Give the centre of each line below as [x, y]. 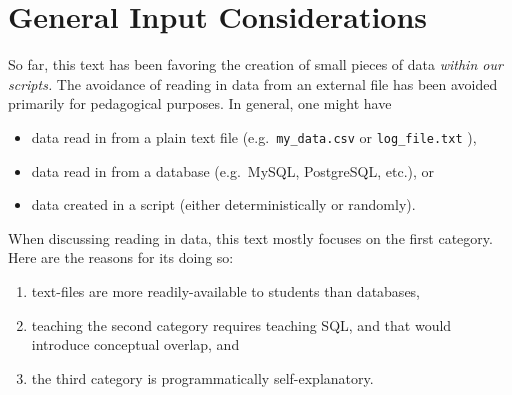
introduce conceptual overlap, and [135, 344]
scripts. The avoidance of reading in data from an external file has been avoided [253, 83]
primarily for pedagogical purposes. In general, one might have [200, 103]
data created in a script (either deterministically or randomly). [223, 204]
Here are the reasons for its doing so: [121, 257]
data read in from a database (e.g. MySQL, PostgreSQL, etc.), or [233, 170]
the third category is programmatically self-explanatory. [202, 377]
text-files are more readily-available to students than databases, [226, 290]
